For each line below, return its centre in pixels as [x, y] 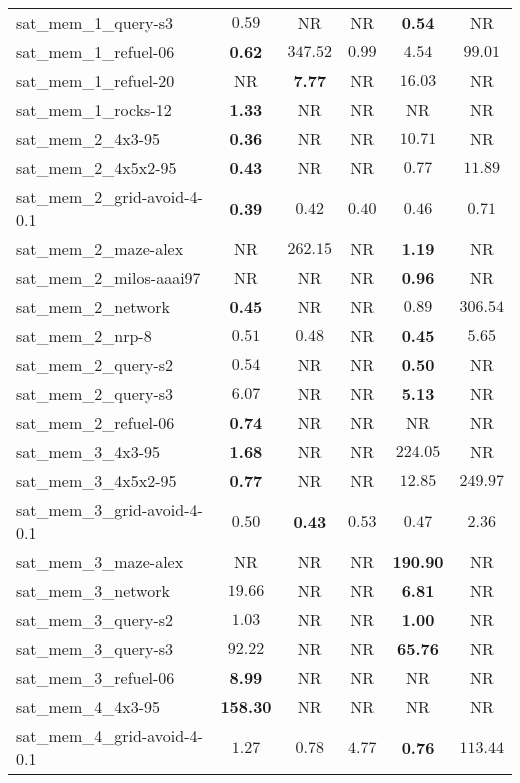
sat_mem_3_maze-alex [100, 561]
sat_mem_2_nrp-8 [84, 335]
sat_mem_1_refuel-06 [95, 51]
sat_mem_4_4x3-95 [88, 706]
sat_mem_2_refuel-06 [95, 422]
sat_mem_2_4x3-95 [88, 138]
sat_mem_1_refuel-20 [95, 80]
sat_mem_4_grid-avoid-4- [109, 735]
